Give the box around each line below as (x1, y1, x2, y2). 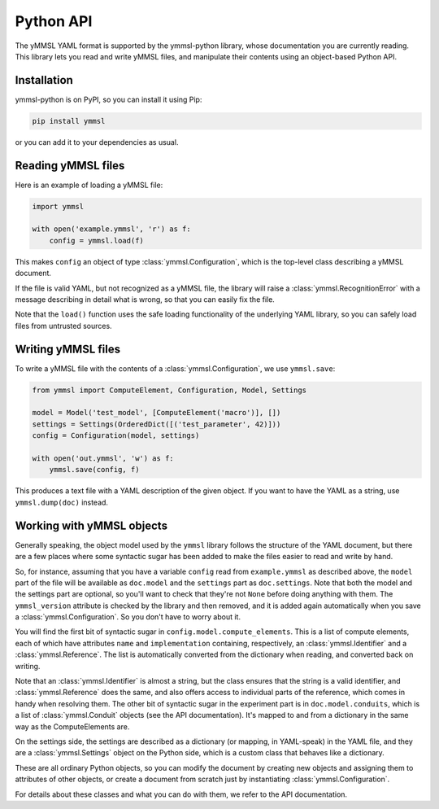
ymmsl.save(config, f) (49, 465, 140, 474)
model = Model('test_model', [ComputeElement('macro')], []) (32, 408, 281, 418)
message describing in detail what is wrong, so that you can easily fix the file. (15, 295, 276, 304)
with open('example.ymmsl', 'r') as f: (32, 225, 191, 234)
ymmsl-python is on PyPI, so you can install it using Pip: (15, 94, 202, 104)
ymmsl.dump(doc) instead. (15, 497, 109, 507)
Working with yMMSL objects (15, 518, 168, 532)
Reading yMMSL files (15, 159, 125, 173)
